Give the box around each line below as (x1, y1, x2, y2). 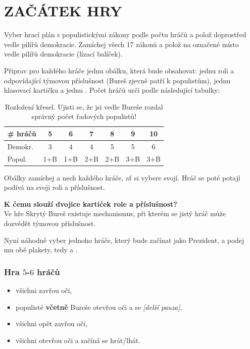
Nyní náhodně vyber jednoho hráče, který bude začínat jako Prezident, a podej (4, 234, 244, 245)
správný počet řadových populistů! (31, 111, 137, 121)
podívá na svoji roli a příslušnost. (4, 182, 105, 192)
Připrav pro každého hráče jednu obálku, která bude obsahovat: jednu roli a (4, 65, 234, 75)
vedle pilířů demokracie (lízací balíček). (4, 49, 123, 59)
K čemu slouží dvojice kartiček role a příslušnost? (4, 198, 177, 209)
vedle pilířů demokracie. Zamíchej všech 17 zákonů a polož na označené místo (4, 39, 239, 49)
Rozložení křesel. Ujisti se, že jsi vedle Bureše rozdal (4, 101, 163, 112)
